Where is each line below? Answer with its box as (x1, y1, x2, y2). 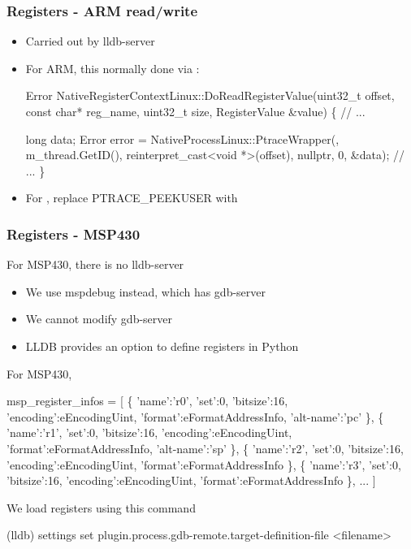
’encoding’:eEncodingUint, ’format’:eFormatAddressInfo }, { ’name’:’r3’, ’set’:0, (6, 456, 401, 473)
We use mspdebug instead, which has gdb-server (25, 283, 266, 300)
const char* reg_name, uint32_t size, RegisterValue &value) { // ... (25, 103, 366, 119)
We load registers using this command (6, 499, 196, 516)
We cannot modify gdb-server (25, 310, 173, 327)
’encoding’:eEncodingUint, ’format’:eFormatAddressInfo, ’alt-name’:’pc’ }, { (6, 408, 384, 425)
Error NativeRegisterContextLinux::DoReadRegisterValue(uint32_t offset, (25, 87, 395, 104)
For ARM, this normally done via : (25, 59, 200, 76)
